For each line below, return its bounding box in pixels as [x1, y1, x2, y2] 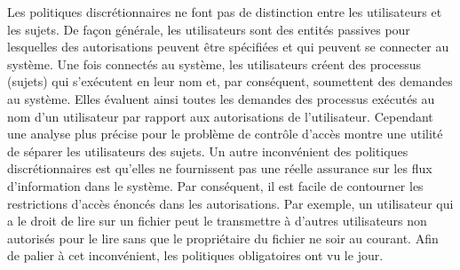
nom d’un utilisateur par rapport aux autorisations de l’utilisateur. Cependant [7, 107, 433, 125]
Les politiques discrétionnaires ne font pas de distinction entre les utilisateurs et [7, 3, 442, 20]
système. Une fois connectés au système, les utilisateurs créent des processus [7, 54, 422, 73]
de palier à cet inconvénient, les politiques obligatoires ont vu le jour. [7, 246, 384, 265]
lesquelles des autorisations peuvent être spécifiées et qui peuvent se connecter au [7, 37, 449, 56]
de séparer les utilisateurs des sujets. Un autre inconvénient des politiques [7, 141, 408, 160]
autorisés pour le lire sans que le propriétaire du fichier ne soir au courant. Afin [7, 228, 439, 247]
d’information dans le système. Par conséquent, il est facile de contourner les [7, 176, 424, 195]
